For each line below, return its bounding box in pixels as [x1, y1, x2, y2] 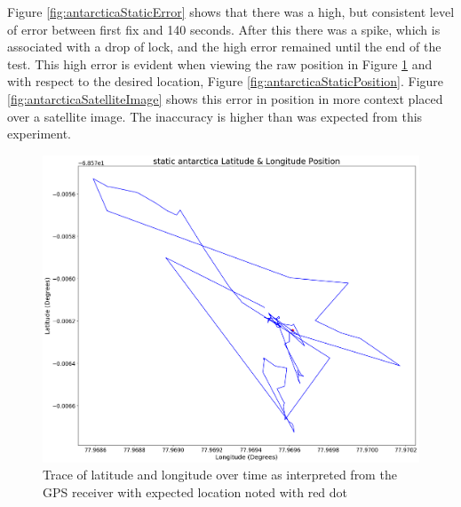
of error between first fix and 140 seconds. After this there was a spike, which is [7, 20, 441, 38]
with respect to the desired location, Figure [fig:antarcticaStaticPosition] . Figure [7, 72, 444, 91]
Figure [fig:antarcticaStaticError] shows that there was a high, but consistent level [7, 3, 455, 20]
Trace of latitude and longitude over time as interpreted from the [43, 465, 397, 484]
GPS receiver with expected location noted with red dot [43, 483, 348, 502]
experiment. [7, 124, 71, 143]
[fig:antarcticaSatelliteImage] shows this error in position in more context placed [7, 89, 443, 107]
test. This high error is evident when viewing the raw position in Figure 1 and [7, 54, 433, 73]
